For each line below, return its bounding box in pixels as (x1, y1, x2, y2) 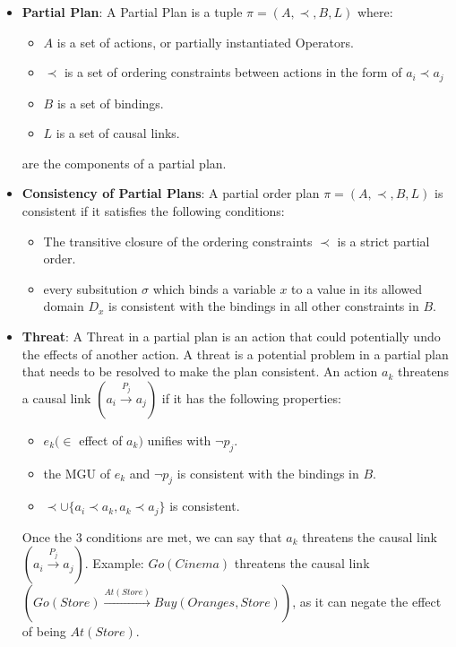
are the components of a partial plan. (22, 153, 227, 172)
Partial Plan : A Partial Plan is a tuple (22, 3, 243, 21)
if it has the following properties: (161, 388, 341, 407)
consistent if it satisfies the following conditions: (22, 202, 285, 220)
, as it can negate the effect (292, 592, 442, 611)
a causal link (22, 388, 91, 407)
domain (43, 297, 84, 315)
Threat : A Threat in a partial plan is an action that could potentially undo (22, 326, 441, 345)
